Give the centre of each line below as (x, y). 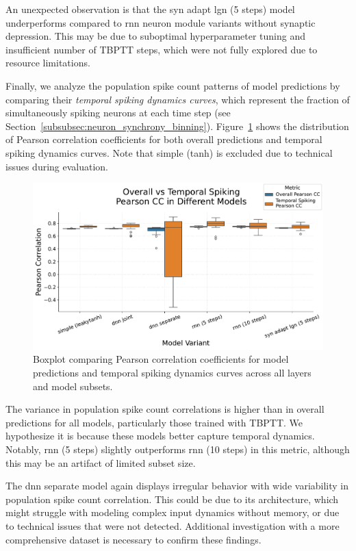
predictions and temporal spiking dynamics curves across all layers (172, 373)
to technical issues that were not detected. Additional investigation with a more (173, 525)
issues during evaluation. (57, 166)
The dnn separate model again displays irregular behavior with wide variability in (177, 486)
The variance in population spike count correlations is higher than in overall (165, 409)
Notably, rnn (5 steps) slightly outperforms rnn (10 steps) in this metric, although (178, 449)
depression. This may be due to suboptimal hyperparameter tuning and (156, 36)
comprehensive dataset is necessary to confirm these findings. (133, 539)
